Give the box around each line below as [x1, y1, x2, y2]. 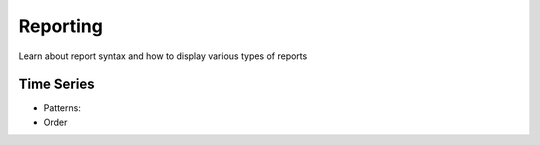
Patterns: [43, 102, 82, 114]
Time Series [18, 76, 95, 93]
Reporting [18, 15, 104, 37]
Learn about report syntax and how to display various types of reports [18, 50, 308, 62]
